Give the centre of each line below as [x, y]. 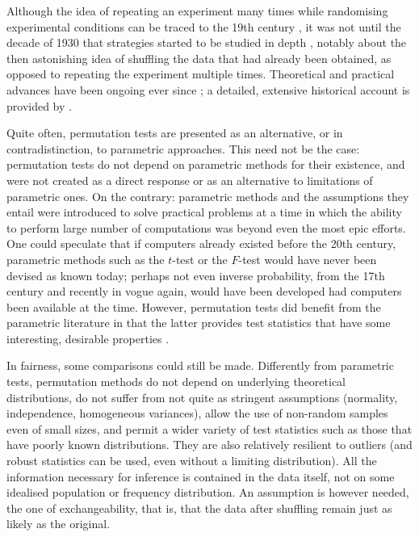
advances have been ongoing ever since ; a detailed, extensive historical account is [208, 89]
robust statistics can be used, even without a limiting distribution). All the [192, 461]
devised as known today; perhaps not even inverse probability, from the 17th [196, 275]
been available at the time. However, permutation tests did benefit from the [194, 306]
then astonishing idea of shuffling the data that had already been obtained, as [199, 58]
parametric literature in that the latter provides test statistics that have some [199, 323]
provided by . [39, 105]
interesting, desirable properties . [88, 338]
